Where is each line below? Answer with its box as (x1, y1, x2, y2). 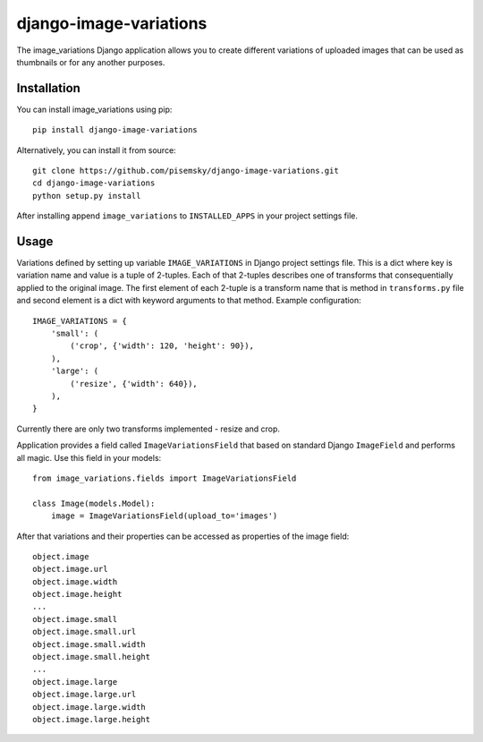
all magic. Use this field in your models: (16, 452, 162, 463)
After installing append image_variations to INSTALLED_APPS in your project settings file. (16, 210, 358, 221)
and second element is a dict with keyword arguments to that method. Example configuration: (16, 295, 361, 306)
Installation (16, 81, 80, 96)
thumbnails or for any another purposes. (16, 56, 165, 67)
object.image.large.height (32, 714, 151, 724)
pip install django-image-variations (32, 125, 199, 135)
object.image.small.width (32, 639, 147, 649)
